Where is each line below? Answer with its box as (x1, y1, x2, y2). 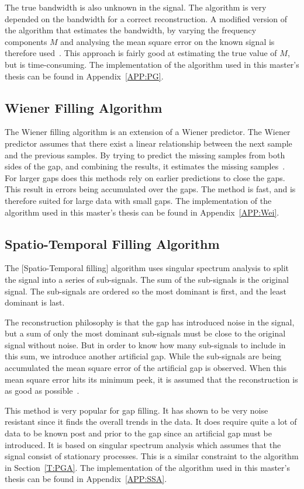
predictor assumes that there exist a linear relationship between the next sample (5, 137, 292, 149)
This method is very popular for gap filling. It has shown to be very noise (5, 404, 268, 416)
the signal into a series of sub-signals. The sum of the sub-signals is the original (5, 273, 289, 285)
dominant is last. (5, 296, 65, 308)
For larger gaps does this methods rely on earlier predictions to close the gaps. (5, 171, 285, 183)
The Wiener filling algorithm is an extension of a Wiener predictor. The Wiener (5, 126, 291, 138)
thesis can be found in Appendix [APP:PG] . (5, 70, 164, 82)
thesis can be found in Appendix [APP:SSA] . (5, 473, 167, 485)
